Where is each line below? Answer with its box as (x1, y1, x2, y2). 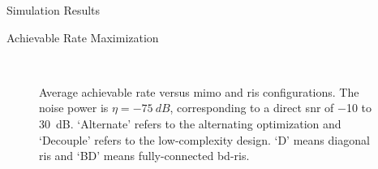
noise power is (39, 99, 109, 116)
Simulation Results (6, 2, 101, 18)
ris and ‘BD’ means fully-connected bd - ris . (39, 147, 250, 164)
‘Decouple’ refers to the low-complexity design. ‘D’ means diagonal (39, 131, 370, 148)
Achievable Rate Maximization (6, 28, 159, 45)
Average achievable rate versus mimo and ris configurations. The (39, 83, 359, 100)
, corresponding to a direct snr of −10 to (170, 99, 372, 116)
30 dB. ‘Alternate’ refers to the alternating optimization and (39, 115, 341, 132)
